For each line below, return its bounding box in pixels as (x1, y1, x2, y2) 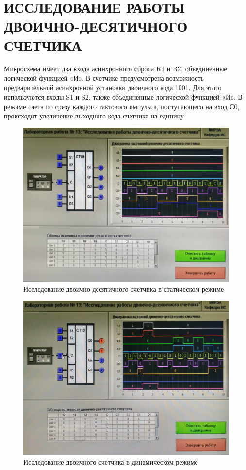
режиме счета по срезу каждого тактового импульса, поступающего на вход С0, (4, 101, 240, 111)
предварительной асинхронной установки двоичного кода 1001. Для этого (4, 82, 222, 92)
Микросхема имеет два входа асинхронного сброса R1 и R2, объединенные (4, 63, 227, 73)
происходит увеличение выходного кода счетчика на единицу (4, 111, 184, 121)
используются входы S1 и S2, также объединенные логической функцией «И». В (4, 92, 243, 102)
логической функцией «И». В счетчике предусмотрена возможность (4, 73, 204, 83)
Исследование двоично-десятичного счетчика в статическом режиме (23, 284, 224, 294)
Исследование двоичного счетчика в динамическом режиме (23, 456, 198, 467)
